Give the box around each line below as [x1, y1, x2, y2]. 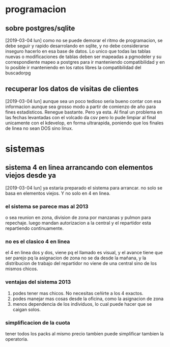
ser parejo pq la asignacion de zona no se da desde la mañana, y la [5, 255, 147, 261]
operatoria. [5, 336, 29, 342]
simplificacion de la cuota [5, 319, 70, 326]
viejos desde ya [5, 171, 56, 180]
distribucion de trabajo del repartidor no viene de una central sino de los [5, 260, 157, 266]
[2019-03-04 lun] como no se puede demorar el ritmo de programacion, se [5, 37, 163, 43]
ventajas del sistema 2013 [5, 279, 71, 286]
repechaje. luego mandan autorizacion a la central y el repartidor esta [5, 220, 151, 226]
